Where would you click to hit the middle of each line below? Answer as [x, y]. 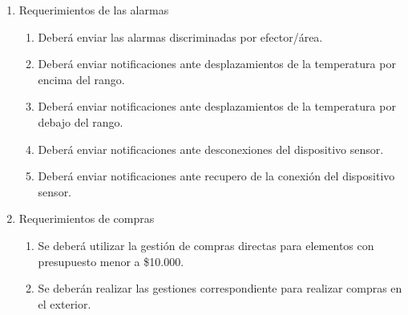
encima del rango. [81, 79]
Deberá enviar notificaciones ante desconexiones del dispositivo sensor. [211, 149]
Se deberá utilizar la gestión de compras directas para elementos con [206, 245]
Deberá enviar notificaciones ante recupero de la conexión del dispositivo [216, 176]
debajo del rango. [81, 121]
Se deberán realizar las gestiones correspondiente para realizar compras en [220, 288]
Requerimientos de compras [87, 218]
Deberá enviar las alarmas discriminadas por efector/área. [180, 36]
